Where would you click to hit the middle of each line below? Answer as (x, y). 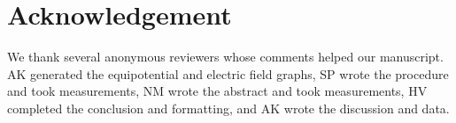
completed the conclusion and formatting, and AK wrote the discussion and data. (228, 108)
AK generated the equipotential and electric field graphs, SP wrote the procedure (228, 73)
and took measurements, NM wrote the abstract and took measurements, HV (217, 91)
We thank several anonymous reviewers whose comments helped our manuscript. (225, 57)
